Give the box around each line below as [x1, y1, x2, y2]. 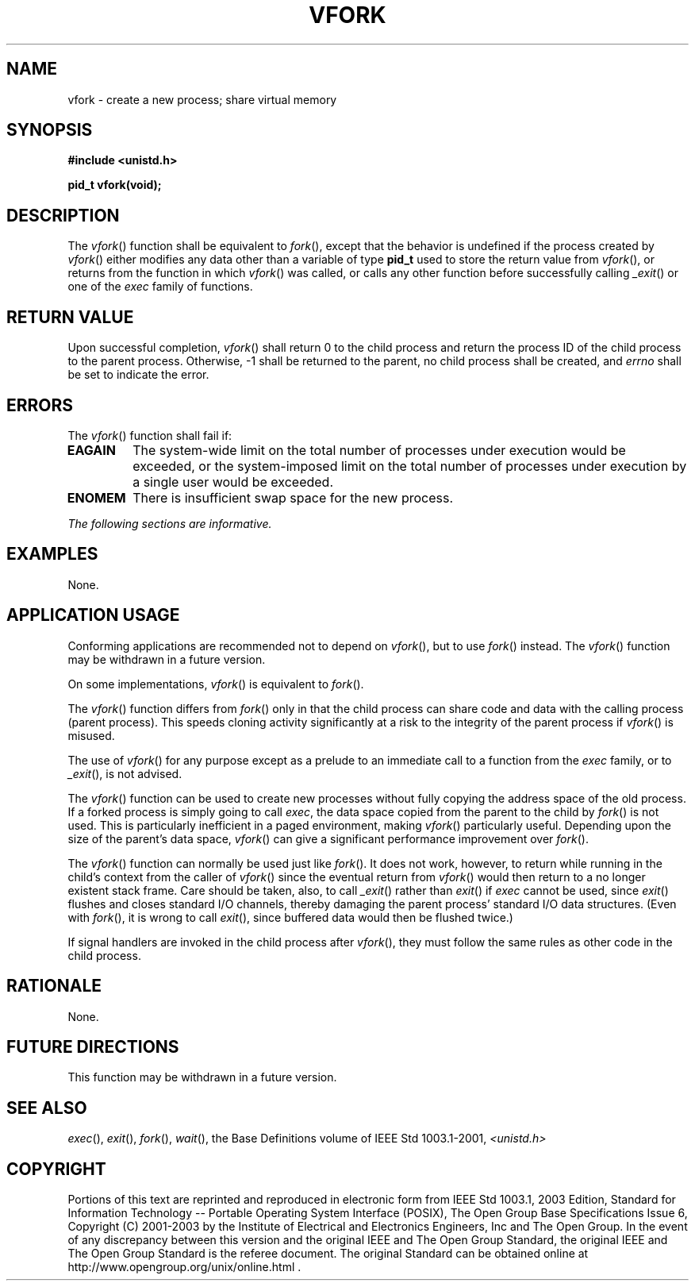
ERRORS [6, 395, 74, 415]
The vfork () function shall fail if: [67, 428, 232, 442]
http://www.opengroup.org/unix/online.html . [67, 1260, 301, 1274]
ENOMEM [67, 489, 126, 506]
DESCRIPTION [6, 205, 120, 225]
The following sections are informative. [67, 516, 272, 530]
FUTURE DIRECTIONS [6, 1036, 179, 1057]
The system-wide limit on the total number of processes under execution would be [132, 441, 626, 458]
